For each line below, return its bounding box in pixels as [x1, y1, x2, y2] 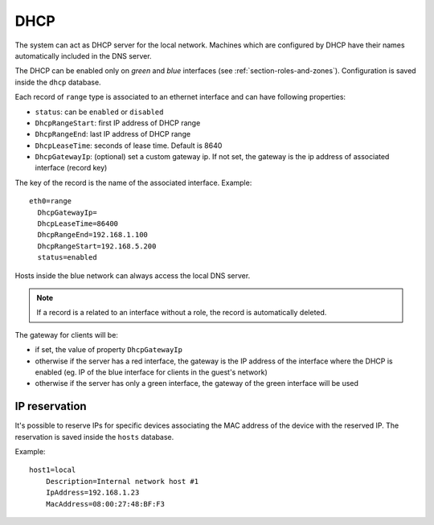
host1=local [29, 466, 76, 474]
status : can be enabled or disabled [35, 107, 164, 117]
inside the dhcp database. [14, 77, 101, 87]
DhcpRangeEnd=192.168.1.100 [37, 230, 149, 240]
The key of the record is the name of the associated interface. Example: [14, 178, 252, 187]
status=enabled [37, 253, 97, 262]
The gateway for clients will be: [14, 330, 118, 339]
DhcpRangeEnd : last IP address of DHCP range [35, 129, 191, 139]
